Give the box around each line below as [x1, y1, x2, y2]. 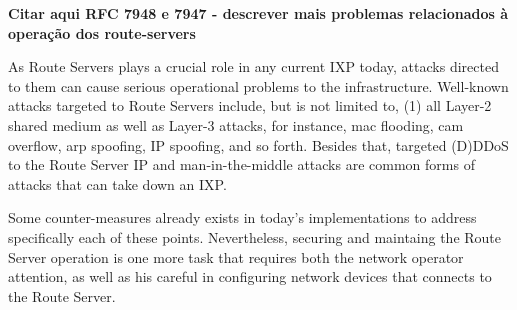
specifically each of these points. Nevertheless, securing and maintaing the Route [8, 226, 502, 247]
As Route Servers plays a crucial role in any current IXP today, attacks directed [8, 56, 499, 77]
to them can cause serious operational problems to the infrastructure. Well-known [8, 75, 509, 96]
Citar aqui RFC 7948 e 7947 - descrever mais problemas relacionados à [8, 3, 508, 23]
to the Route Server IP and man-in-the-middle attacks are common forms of [8, 154, 475, 175]
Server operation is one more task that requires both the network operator [8, 246, 464, 267]
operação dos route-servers [8, 22, 196, 43]
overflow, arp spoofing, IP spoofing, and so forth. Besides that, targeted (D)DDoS [8, 134, 509, 155]
